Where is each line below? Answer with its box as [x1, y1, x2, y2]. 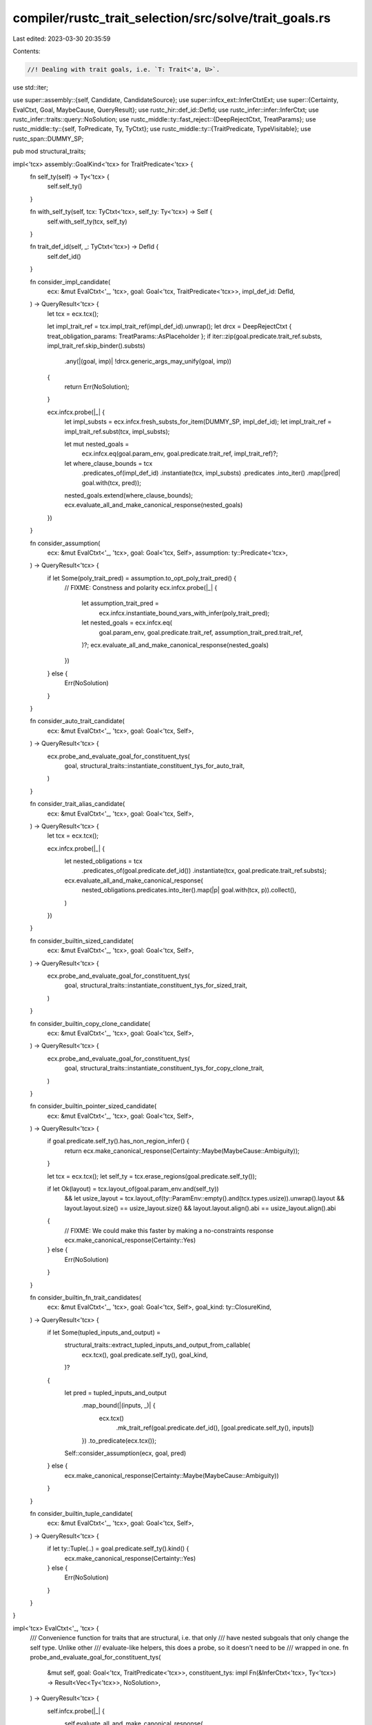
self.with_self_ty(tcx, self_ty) [47, 217, 127, 226]
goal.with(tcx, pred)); [81, 478, 141, 486]
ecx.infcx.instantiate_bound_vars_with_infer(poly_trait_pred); [99, 609, 270, 617]
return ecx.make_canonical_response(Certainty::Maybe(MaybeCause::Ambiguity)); [64, 1146, 300, 1155]
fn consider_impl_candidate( [30, 277, 111, 286]
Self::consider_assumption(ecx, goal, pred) [64, 1449, 187, 1457]
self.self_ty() [47, 182, 83, 190]
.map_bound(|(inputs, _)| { [81, 1401, 156, 1410]
